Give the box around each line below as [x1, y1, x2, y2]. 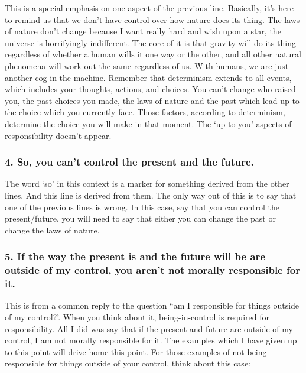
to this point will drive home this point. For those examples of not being [5, 345, 267, 358]
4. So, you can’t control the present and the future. [5, 154, 254, 169]
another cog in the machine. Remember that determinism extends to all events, [5, 71, 292, 83]
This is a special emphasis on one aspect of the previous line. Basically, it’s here [5, 2, 294, 14]
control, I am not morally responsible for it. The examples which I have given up [5, 334, 297, 346]
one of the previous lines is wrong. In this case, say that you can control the [5, 200, 279, 213]
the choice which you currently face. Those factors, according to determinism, [5, 106, 285, 118]
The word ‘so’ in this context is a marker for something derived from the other [5, 177, 289, 190]
